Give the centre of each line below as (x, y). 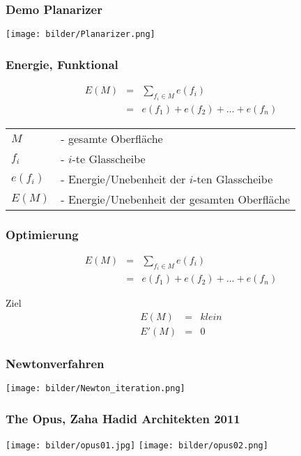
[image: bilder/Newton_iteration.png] (95, 389)
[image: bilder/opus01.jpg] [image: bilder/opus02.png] (137, 446)
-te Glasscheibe (109, 158)
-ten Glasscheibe (233, 178)
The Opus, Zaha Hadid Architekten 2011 (123, 418)
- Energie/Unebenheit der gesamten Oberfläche (176, 199)
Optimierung (42, 234)
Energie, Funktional (62, 64)
